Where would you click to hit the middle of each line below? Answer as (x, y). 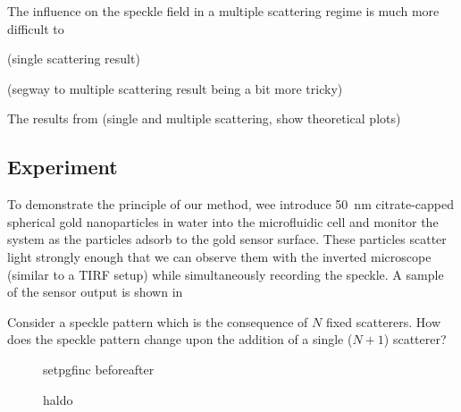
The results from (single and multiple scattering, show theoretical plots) (204, 118)
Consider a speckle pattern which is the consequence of (158, 321)
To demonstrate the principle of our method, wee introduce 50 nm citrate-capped (230, 204)
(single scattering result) (74, 59)
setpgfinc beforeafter (99, 369)
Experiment (63, 167)
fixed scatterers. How (383, 321)
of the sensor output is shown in (95, 292)
